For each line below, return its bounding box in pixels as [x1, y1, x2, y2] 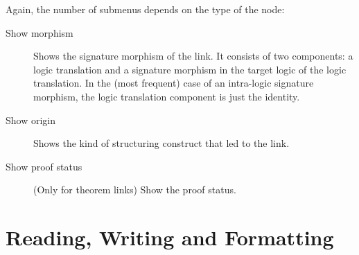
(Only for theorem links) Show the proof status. [33, 182, 236, 197]
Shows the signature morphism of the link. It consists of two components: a [33, 49, 353, 63]
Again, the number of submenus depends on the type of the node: [6, 2, 285, 16]
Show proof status [6, 159, 82, 173]
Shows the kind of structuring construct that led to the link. [33, 136, 290, 150]
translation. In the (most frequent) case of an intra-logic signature [33, 76, 314, 90]
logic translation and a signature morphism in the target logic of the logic [33, 62, 347, 76]
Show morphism [6, 25, 73, 39]
